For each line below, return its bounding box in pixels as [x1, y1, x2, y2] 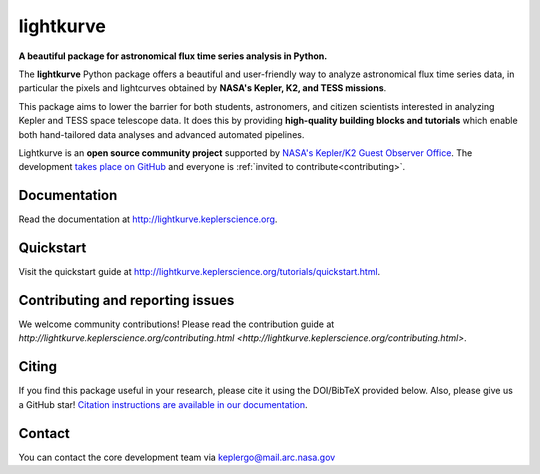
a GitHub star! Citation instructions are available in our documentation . [18, 398, 309, 410]
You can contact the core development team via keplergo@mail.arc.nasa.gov [18, 451, 336, 463]
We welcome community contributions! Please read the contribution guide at [18, 318, 335, 330]
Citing [18, 358, 57, 375]
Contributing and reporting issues [18, 291, 235, 309]
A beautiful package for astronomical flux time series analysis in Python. [18, 50, 328, 62]
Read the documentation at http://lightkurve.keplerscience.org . [18, 213, 278, 225]
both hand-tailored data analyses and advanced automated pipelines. [18, 128, 305, 140]
